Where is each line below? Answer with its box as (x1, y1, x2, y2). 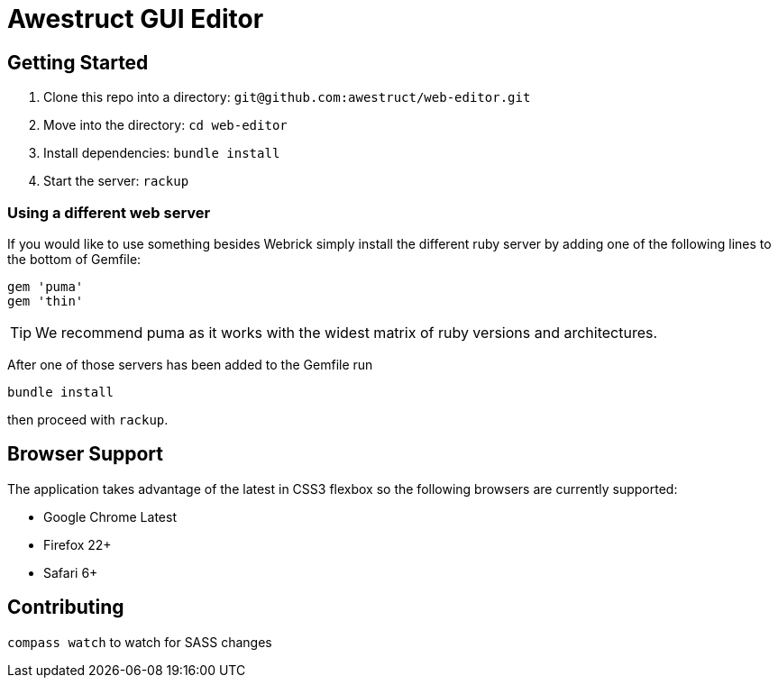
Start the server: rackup (43, 173, 189, 189)
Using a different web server (7, 203, 211, 222)
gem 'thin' (7, 293, 84, 308)
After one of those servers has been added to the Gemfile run (7, 356, 373, 372)
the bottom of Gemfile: (7, 251, 142, 267)
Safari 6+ (43, 564, 98, 580)
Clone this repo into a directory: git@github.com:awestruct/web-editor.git (43, 89, 531, 105)
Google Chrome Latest (43, 508, 177, 525)
